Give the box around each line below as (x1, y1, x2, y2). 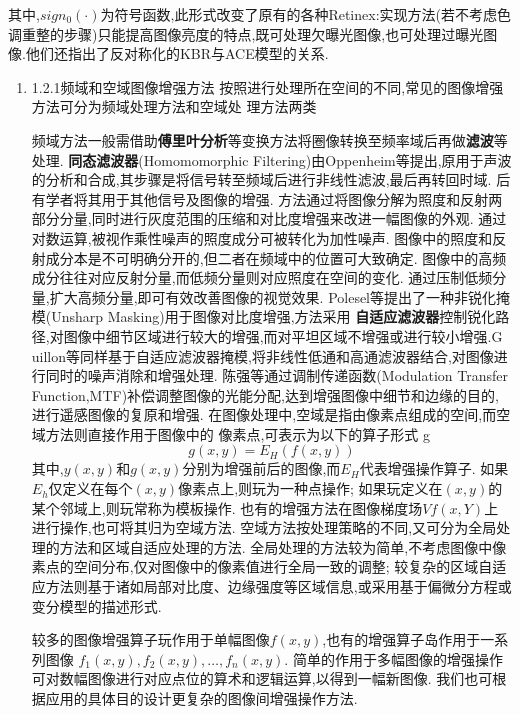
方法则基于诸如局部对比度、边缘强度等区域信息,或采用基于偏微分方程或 (45, 576, 512, 597)
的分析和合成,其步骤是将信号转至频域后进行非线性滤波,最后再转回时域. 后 (31, 169, 511, 190)
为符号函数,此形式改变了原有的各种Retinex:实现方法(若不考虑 (100, 4, 497, 24)
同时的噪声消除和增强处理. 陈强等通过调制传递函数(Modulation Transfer (45, 365, 508, 386)
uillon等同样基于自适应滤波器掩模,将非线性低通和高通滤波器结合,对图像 (31, 345, 494, 366)
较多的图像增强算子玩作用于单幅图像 (31, 629, 270, 650)
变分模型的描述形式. (31, 595, 162, 616)
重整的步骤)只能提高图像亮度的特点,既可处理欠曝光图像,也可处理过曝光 (21, 23, 484, 44)
